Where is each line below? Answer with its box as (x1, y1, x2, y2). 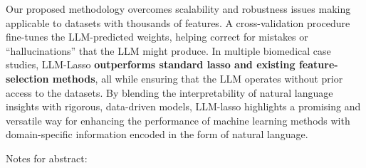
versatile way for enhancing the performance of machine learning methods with (6, 112, 350, 127)
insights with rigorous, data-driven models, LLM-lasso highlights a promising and (6, 99, 361, 114)
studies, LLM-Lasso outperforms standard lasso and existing (6, 57, 296, 72)
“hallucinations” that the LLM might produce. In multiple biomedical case (6, 43, 331, 58)
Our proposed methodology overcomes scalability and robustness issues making (6, 1, 351, 16)
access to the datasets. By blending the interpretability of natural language (6, 85, 333, 100)
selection (6, 70, 49, 85)
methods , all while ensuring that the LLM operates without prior (52, 70, 343, 85)
